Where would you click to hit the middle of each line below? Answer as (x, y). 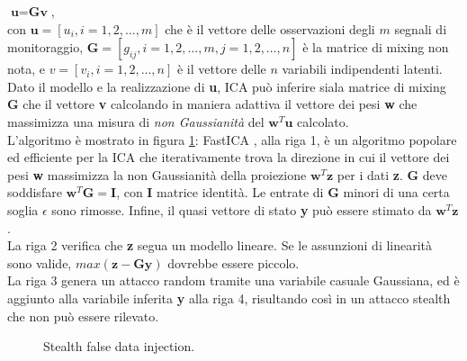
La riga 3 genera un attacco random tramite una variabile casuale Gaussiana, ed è (233, 280)
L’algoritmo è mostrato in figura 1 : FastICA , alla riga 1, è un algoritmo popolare (232, 139)
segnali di (421, 28)
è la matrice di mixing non (376, 47)
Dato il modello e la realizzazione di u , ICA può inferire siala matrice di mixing (227, 86)
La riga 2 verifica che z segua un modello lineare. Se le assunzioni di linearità (220, 245)
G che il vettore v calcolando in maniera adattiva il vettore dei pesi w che (212, 104)
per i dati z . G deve (392, 174)
